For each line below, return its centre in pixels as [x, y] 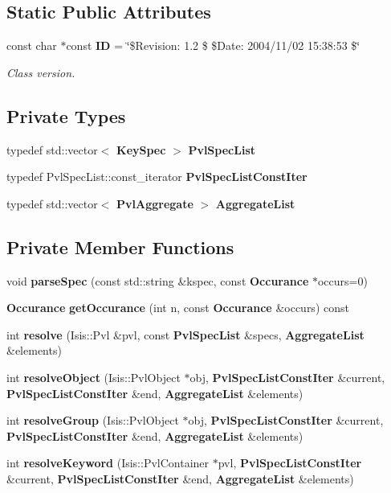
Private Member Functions [120, 246]
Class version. [41, 72]
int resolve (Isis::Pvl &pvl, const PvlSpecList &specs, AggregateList [185, 334]
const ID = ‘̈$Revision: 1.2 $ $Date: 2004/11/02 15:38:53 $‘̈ [213, 45]
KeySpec [141, 149]
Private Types [66, 115]
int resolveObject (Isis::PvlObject [94, 377]
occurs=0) [342, 280]
